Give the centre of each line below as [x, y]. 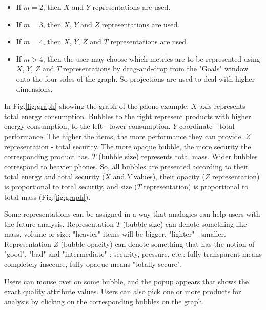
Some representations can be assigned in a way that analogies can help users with [132, 214]
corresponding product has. [47, 156]
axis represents [222, 106]
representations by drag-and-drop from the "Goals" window [156, 69]
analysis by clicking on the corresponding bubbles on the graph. [104, 301]
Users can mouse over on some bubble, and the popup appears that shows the [127, 281]
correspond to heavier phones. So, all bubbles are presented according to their [126, 166]
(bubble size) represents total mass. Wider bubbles [178, 156]
